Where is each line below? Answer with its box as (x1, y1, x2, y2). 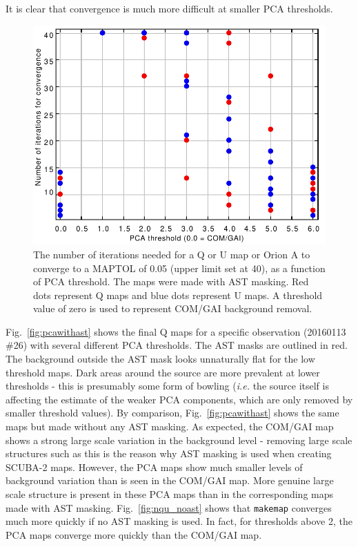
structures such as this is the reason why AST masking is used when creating (6, 446, 332, 461)
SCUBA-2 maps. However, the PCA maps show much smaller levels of (6, 459, 303, 474)
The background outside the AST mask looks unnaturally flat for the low (6, 352, 315, 366)
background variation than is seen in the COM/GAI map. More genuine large (6, 473, 334, 488)
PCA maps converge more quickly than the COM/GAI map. (6, 527, 262, 541)
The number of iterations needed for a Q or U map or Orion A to (33, 247, 310, 261)
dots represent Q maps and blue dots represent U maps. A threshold (33, 287, 323, 302)
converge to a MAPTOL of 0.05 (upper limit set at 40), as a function (33, 260, 326, 275)
